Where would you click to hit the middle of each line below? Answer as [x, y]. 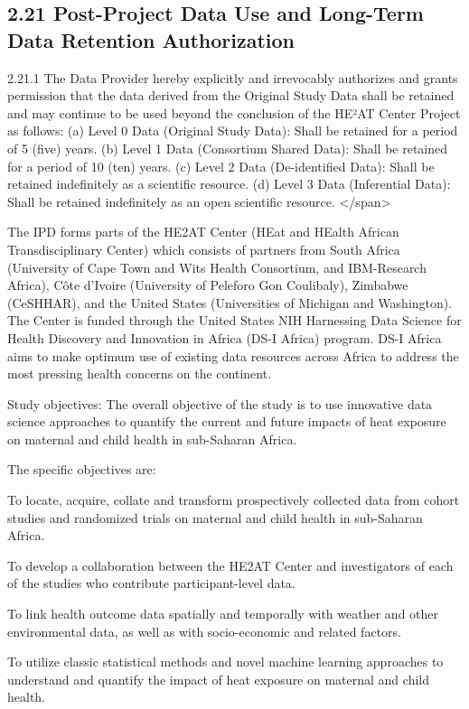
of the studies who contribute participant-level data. [151, 583]
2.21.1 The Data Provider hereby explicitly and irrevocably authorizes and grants [233, 77]
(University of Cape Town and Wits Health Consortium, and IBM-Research [217, 267]
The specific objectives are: [82, 469]
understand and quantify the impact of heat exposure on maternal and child [218, 679]
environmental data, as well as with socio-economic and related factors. [204, 631]
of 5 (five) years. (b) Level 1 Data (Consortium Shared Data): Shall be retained [228, 148]
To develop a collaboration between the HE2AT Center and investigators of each [230, 565]
